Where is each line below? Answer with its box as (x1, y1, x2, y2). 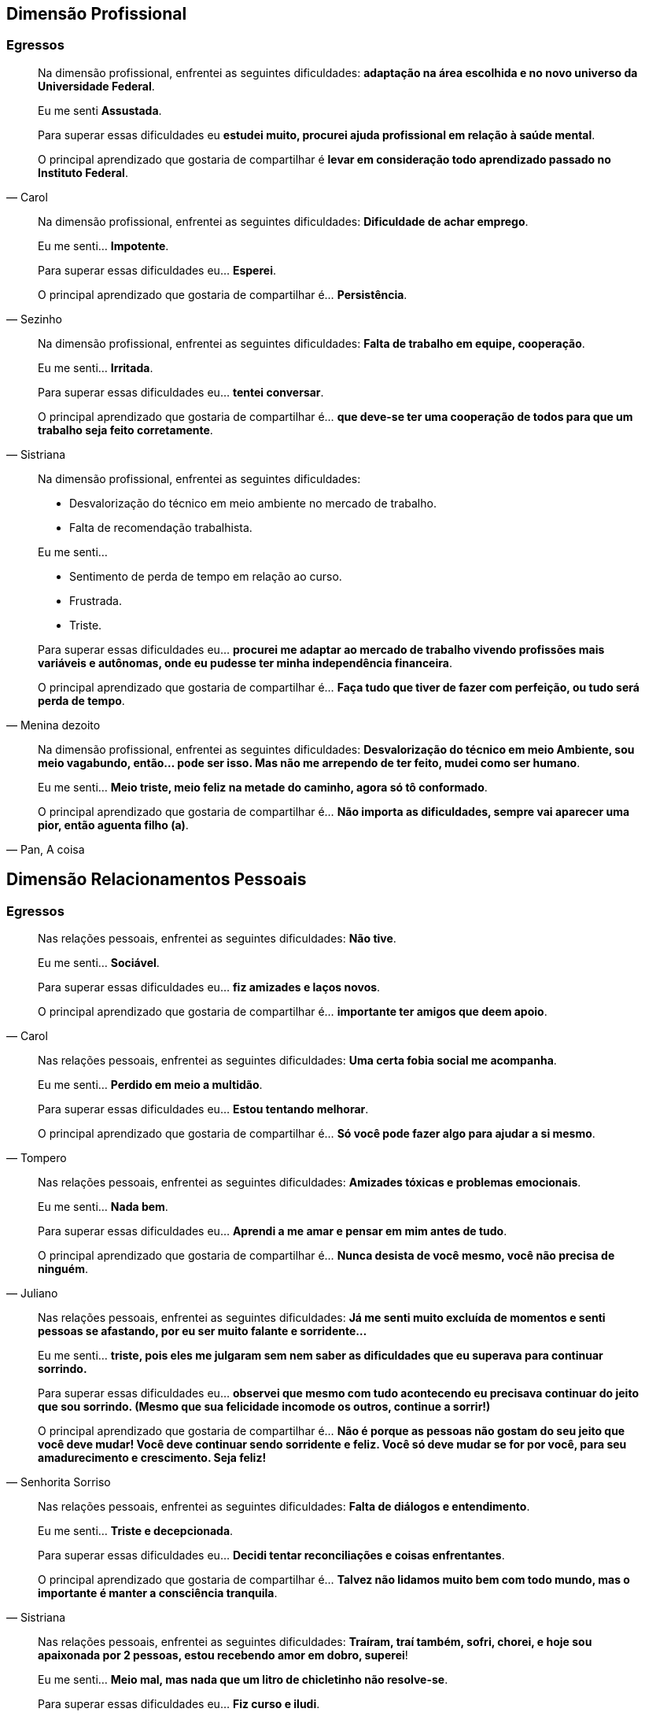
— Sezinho (6, 312, 62, 326)
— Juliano (6, 1286, 58, 1301)
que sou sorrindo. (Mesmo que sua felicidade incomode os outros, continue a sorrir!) (38, 1400, 491, 1414)
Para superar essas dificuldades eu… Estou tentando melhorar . (38, 1102, 369, 1116)
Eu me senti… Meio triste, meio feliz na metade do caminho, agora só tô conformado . (38, 780, 488, 794)
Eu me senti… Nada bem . (38, 1200, 168, 1214)
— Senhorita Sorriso (6, 1475, 111, 1489)
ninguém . (38, 1262, 88, 1276)
